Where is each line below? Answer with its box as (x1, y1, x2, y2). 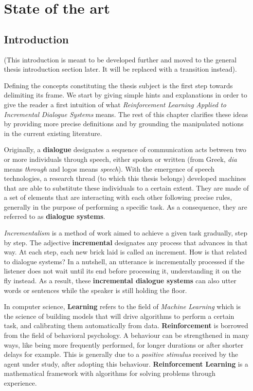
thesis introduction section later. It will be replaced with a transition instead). (4, 64, 237, 74)
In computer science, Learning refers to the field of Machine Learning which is (4, 301, 241, 312)
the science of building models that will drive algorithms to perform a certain (4, 311, 235, 321)
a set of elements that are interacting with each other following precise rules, (4, 192, 232, 202)
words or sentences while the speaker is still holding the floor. (4, 285, 187, 295)
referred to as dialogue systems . (4, 211, 106, 221)
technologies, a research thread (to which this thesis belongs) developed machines (4, 173, 246, 183)
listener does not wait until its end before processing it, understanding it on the (4, 266, 241, 276)
